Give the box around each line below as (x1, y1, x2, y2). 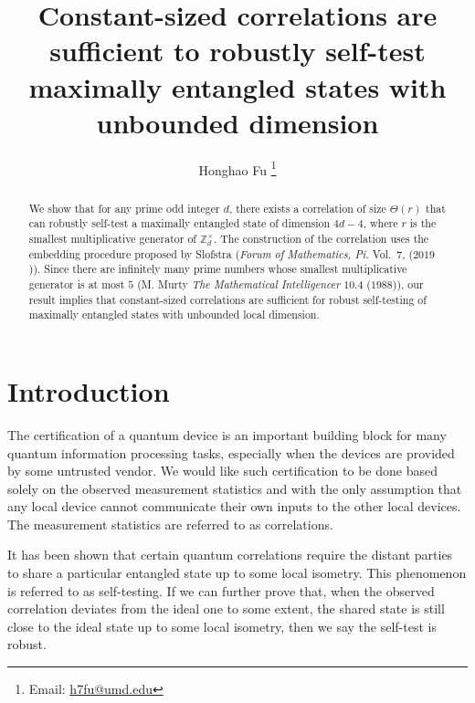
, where (363, 215, 398, 231)
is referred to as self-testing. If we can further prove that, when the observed (7, 581, 435, 600)
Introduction (7, 372, 170, 409)
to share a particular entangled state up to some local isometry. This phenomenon (7, 563, 467, 582)
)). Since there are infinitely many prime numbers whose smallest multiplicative (28, 261, 407, 277)
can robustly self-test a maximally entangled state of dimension (28, 215, 331, 231)
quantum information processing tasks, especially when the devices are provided (7, 443, 455, 462)
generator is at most (28, 277, 125, 292)
